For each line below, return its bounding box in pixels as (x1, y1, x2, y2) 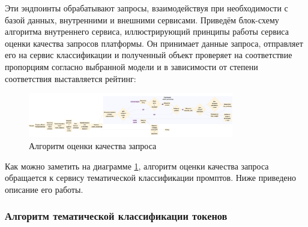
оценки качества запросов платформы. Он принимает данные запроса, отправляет (5, 37, 303, 49)
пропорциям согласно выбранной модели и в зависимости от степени (5, 60, 258, 72)
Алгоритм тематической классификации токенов (5, 208, 228, 223)
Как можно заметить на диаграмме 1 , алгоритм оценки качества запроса (5, 159, 269, 172)
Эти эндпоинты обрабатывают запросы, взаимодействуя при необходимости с (5, 2, 288, 14)
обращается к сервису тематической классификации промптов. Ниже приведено (5, 171, 297, 184)
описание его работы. (5, 183, 83, 195)
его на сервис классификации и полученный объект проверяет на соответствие (5, 49, 292, 61)
